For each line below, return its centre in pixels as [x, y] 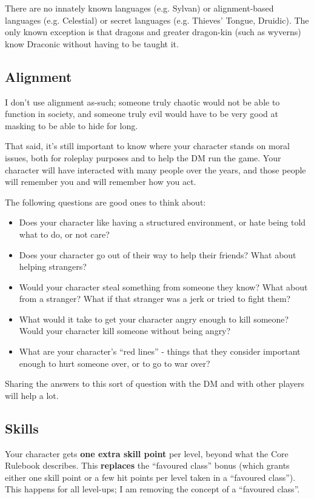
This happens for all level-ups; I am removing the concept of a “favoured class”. [152, 489]
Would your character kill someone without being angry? [125, 331]
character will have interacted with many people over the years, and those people [155, 169]
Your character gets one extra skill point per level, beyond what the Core [147, 453]
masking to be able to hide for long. [72, 125]
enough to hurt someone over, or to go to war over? [115, 363]
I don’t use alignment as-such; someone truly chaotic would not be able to [142, 102]
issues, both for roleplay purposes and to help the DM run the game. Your [143, 157]
